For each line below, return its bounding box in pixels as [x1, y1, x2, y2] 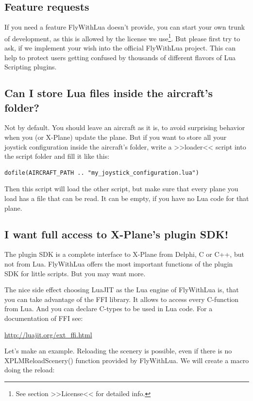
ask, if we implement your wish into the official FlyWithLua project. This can [4, 43, 236, 53]
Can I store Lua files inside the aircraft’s [4, 85, 213, 100]
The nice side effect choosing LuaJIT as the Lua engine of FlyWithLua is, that [4, 284, 239, 295]
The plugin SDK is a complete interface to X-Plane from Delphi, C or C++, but [4, 249, 244, 259]
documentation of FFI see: [4, 313, 83, 323]
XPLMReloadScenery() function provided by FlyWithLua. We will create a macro [4, 355, 249, 365]
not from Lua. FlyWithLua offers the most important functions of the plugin [4, 258, 233, 268]
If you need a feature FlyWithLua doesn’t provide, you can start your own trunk [4, 22, 245, 32]
